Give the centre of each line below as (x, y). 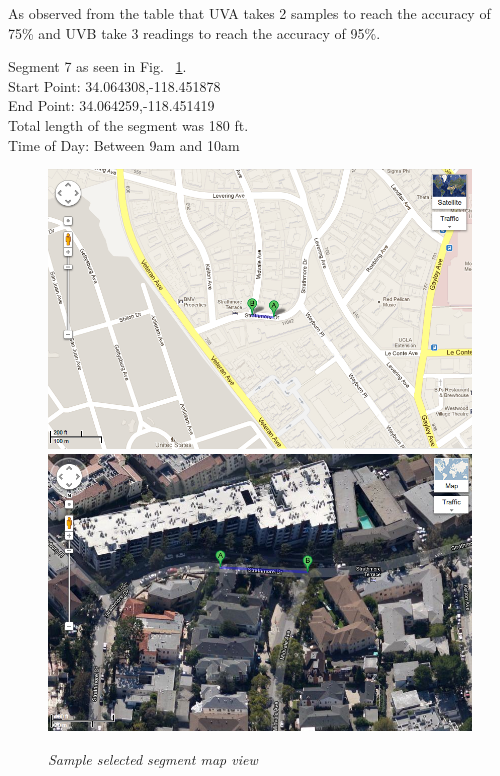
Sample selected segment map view (153, 758)
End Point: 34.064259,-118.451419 (111, 105)
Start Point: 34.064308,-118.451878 (114, 85)
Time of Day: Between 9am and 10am (124, 144)
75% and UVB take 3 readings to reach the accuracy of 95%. (194, 32)
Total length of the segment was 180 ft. (128, 124)
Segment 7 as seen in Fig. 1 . (97, 66)
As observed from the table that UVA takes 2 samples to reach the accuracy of (249, 13)
